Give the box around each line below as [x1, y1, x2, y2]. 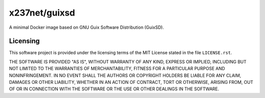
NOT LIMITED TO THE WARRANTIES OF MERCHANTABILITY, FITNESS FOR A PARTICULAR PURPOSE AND [9, 66, 225, 72]
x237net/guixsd [9, 7, 76, 18]
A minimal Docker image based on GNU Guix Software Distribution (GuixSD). [9, 24, 164, 30]
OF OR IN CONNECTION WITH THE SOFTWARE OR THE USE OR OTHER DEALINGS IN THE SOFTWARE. [9, 86, 219, 92]
